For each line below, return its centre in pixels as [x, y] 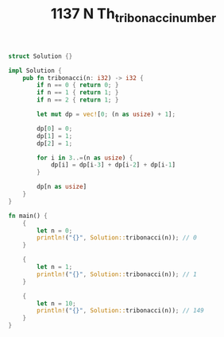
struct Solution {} [41, 56]
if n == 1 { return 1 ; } [78, 93]
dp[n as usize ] [62, 187]
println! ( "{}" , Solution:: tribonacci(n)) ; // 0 [117, 238]
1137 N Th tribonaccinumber [133, 15]
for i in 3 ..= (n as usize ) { [85, 158]
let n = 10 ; [57, 303]
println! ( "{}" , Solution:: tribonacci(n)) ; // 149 [120, 311]
